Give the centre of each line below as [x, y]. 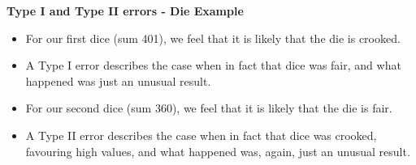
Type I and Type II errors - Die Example [125, 11]
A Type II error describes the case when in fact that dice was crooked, [201, 135]
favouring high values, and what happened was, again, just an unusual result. [218, 151]
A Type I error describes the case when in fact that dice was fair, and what [213, 65]
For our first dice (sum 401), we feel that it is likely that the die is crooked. [213, 38]
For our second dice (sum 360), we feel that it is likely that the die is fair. [209, 108]
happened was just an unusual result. [118, 80]
